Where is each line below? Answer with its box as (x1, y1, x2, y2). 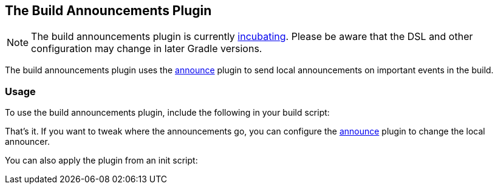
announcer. (5, 136, 50, 147)
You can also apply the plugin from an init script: (5, 155, 198, 166)
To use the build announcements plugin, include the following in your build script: (5, 107, 330, 118)
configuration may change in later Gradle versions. (31, 42, 262, 55)
